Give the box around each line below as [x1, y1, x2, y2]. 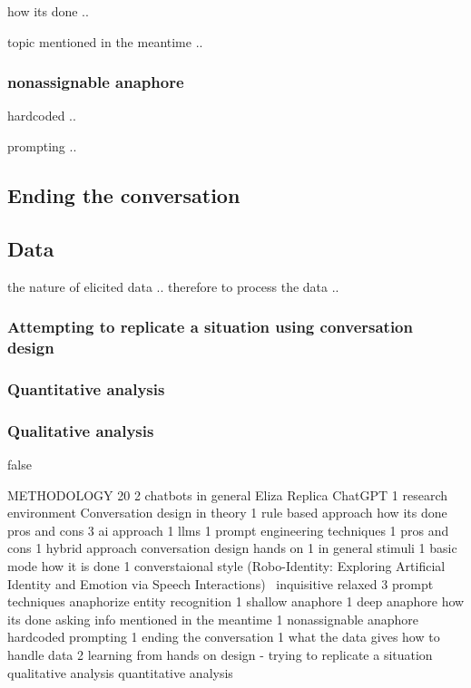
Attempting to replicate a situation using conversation [7, 315, 413, 338]
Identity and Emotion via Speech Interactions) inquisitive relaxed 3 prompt [7, 574, 434, 593]
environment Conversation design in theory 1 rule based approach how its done [7, 503, 447, 522]
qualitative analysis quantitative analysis [7, 663, 233, 682]
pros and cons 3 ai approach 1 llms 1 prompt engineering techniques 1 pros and [7, 520, 449, 539]
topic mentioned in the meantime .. [7, 32, 203, 51]
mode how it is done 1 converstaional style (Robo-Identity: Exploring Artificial [7, 556, 446, 575]
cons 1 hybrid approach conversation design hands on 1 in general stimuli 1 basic [7, 538, 457, 557]
